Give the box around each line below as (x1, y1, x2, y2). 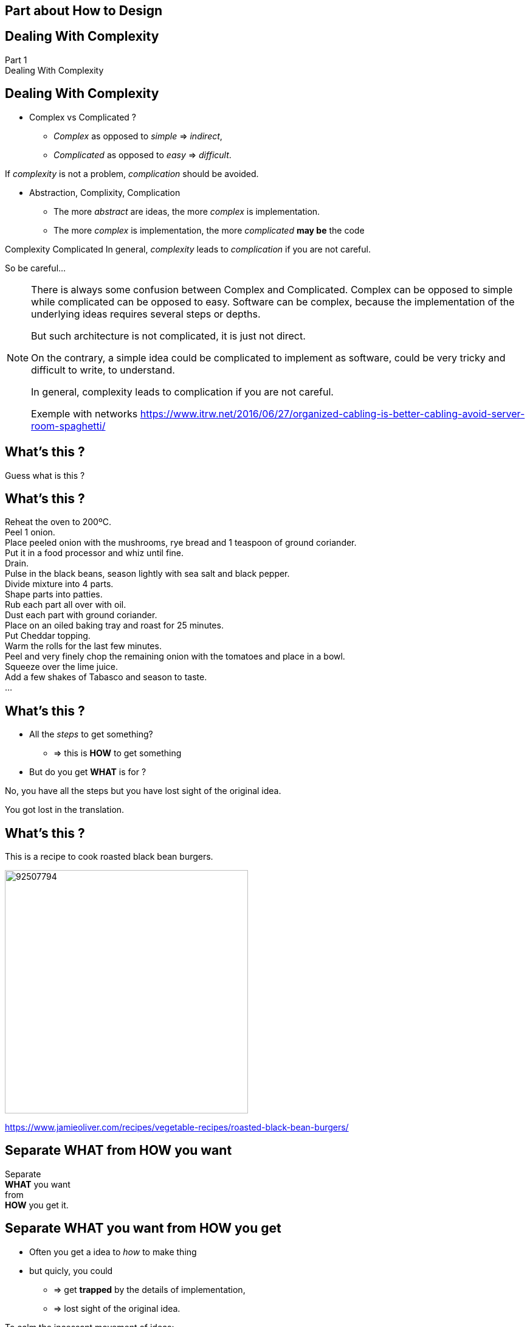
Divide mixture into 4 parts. (5, 579, 114, 590)
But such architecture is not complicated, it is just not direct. (31, 329, 306, 342)
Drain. (5, 558, 29, 569)
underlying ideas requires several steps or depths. (31, 307, 261, 320)
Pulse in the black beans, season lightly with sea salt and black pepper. (5, 568, 290, 579)
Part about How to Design (5, 3, 163, 18)
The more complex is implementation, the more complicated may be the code (53, 225, 365, 235)
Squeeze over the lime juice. (5, 661, 119, 672)
